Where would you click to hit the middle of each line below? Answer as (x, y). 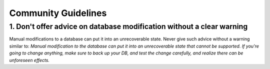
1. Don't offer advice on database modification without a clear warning (128, 26)
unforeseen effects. (29, 60)
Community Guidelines (58, 13)
